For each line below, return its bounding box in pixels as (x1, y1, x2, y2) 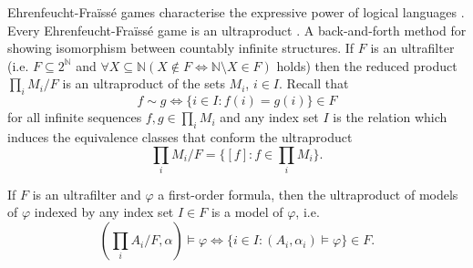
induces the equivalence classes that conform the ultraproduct (7, 127, 353, 146)
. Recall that (279, 74, 349, 93)
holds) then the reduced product (276, 56, 458, 75)
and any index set (220, 108, 319, 127)
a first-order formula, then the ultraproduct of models (158, 184, 458, 203)
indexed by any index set (34, 202, 174, 222)
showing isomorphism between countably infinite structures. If (7, 38, 355, 57)
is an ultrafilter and (32, 184, 141, 203)
